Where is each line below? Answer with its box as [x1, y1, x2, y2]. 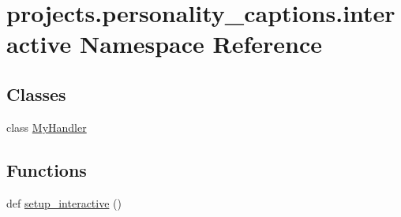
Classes [6, 81, 66, 106]
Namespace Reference [79, 28, 322, 60]
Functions [6, 157, 87, 181]
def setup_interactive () [6, 194, 122, 211]
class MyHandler [6, 118, 87, 135]
